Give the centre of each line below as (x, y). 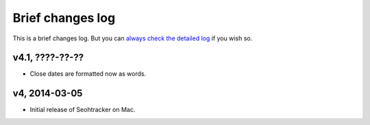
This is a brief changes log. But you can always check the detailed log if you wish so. (133, 38)
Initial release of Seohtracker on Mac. (83, 110)
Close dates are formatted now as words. (88, 74)
